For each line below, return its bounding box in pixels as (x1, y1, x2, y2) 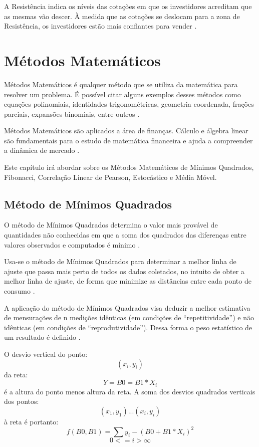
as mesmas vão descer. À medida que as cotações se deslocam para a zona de (4, 11, 240, 21)
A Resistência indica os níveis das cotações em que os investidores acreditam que (4, 1, 252, 11)
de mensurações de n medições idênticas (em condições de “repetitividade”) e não (4, 312, 254, 323)
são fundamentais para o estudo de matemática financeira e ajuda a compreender (4, 135, 253, 145)
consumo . (4, 286, 35, 296)
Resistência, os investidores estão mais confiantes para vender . (4, 21, 197, 31)
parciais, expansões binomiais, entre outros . (4, 108, 140, 119)
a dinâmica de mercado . (4, 145, 80, 155)
